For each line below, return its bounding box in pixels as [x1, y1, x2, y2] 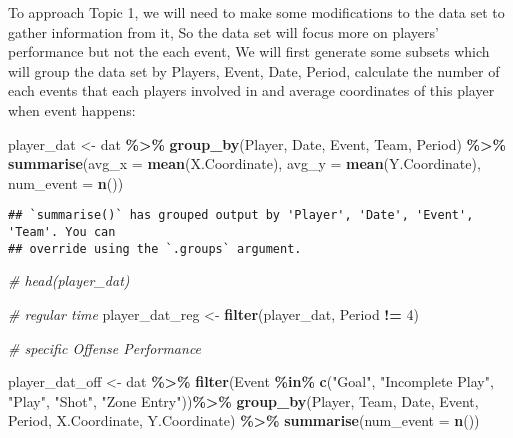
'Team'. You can [8, 225, 116, 239]
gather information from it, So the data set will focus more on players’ [8, 21, 439, 42]
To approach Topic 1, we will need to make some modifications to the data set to [8, 2, 505, 22]
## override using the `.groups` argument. [8, 241, 302, 256]
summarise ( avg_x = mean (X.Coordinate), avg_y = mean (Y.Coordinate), [8, 153, 481, 174]
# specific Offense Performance [8, 337, 202, 358]
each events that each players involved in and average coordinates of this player [8, 80, 495, 101]
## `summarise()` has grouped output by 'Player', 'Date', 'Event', [8, 208, 474, 223]
